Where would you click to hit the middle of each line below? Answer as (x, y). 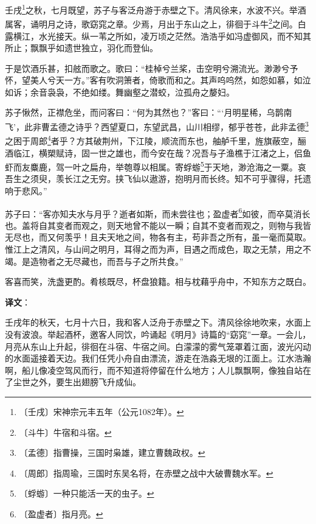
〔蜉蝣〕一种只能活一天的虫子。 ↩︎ (87, 493)
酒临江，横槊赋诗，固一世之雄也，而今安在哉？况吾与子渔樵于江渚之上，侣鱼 (158, 152)
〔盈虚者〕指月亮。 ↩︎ (61, 513)
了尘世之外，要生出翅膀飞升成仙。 (73, 382)
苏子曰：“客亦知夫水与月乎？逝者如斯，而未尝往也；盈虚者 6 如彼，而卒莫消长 (158, 212)
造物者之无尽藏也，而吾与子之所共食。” (107, 261)
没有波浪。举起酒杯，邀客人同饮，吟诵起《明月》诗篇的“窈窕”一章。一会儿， (158, 334)
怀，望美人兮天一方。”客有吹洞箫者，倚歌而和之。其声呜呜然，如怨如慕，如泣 (158, 80)
